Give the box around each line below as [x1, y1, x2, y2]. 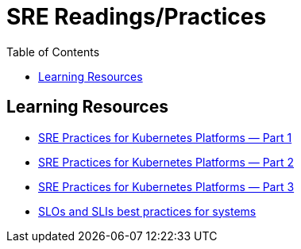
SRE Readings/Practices [6, 3, 267, 30]
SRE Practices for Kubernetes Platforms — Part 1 [38, 130, 292, 144]
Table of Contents [6, 44, 100, 59]
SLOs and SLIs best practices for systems [38, 204, 257, 218]
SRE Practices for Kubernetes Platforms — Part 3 [38, 179, 295, 193]
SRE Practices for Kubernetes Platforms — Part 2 [38, 155, 295, 169]
